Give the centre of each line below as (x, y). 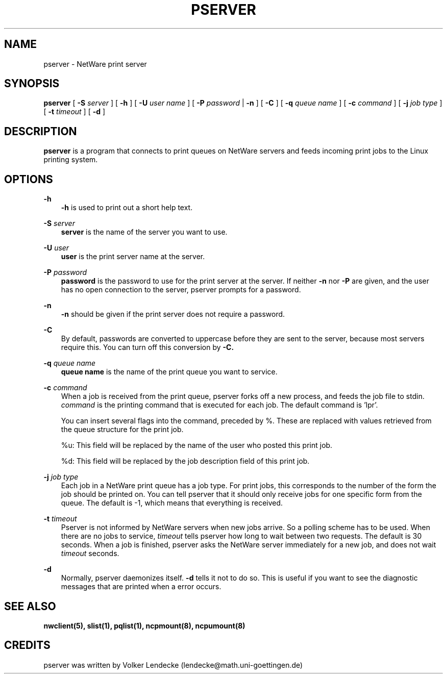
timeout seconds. (90, 554)
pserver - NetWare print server (95, 64)
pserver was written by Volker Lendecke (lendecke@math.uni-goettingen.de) (173, 665)
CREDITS (27, 645)
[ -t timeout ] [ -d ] (74, 112)
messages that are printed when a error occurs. (141, 587)
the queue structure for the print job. (122, 430)
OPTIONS (29, 179)
